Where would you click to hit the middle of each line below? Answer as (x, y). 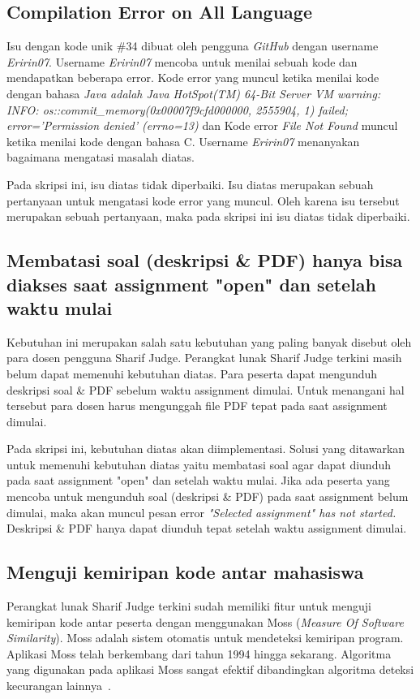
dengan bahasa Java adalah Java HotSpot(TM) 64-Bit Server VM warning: (194, 93)
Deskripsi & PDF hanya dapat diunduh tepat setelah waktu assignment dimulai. (207, 528)
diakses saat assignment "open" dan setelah (192, 284)
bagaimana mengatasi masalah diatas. (101, 157)
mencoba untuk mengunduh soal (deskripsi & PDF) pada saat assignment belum (208, 496)
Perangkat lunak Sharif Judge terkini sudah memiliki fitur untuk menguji (189, 606)
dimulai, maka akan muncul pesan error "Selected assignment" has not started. (201, 512)
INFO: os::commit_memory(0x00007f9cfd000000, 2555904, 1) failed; (177, 109)
